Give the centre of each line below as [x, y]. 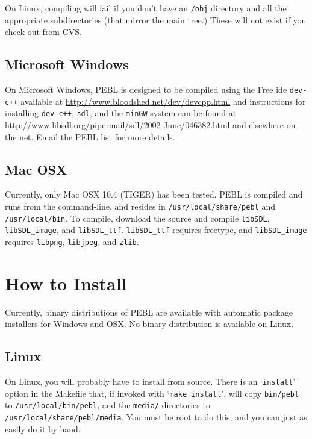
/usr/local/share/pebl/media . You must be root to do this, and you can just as [156, 417]
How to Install [66, 283]
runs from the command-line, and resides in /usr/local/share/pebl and [140, 206]
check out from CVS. [43, 32]
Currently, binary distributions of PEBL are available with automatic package [149, 312]
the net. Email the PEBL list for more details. [90, 136]
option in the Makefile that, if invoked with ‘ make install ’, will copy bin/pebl [152, 393]
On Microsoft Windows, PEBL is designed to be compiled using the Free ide [146, 89]
